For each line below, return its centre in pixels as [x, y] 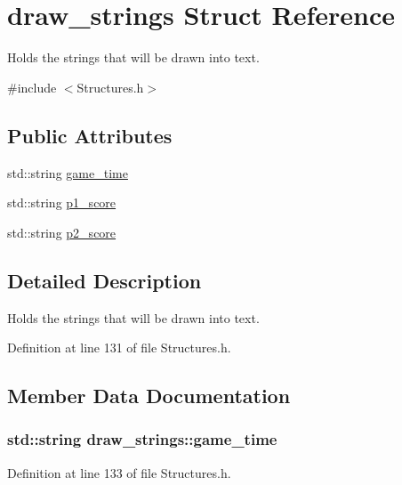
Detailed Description [105, 280]
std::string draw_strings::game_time [142, 439]
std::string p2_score [62, 232]
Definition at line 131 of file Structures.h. [119, 348]
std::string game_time [68, 172]
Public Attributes [90, 135]
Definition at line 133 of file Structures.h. [119, 472]
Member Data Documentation [149, 396]
